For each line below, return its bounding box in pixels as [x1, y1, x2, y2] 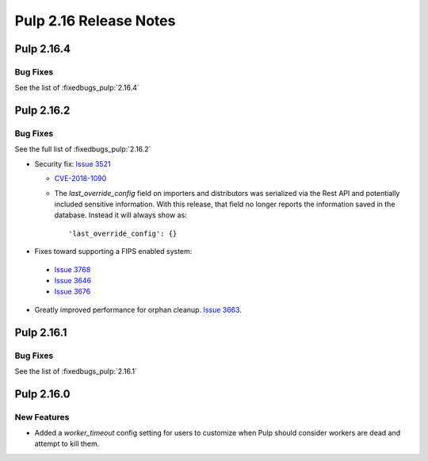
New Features [14, 411, 70, 422]
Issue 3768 [54, 264, 91, 274]
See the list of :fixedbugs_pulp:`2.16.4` [14, 83, 139, 93]
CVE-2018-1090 [54, 174, 107, 183]
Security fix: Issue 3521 [34, 159, 111, 168]
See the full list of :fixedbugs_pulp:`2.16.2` [14, 144, 151, 154]
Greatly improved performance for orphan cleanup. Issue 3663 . [34, 305, 242, 314]
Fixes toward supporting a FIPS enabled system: [34, 247, 193, 256]
